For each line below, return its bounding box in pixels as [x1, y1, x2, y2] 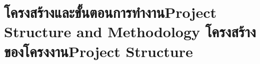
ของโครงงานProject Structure [4, 41, 193, 61]
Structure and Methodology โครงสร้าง [4, 21, 256, 42]
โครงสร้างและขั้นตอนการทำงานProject [4, 2, 216, 22]
